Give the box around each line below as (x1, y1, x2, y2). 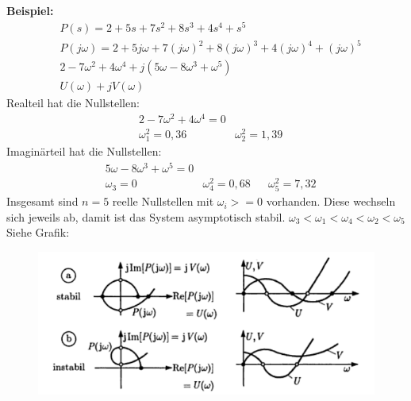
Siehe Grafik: (6, 224, 70, 241)
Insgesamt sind (6, 193, 79, 210)
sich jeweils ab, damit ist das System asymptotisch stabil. (6, 208, 286, 225)
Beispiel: (6, 2, 54, 18)
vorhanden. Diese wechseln (266, 193, 396, 210)
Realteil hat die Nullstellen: (6, 94, 140, 111)
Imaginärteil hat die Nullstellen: (6, 143, 162, 160)
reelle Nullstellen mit (112, 193, 214, 210)
